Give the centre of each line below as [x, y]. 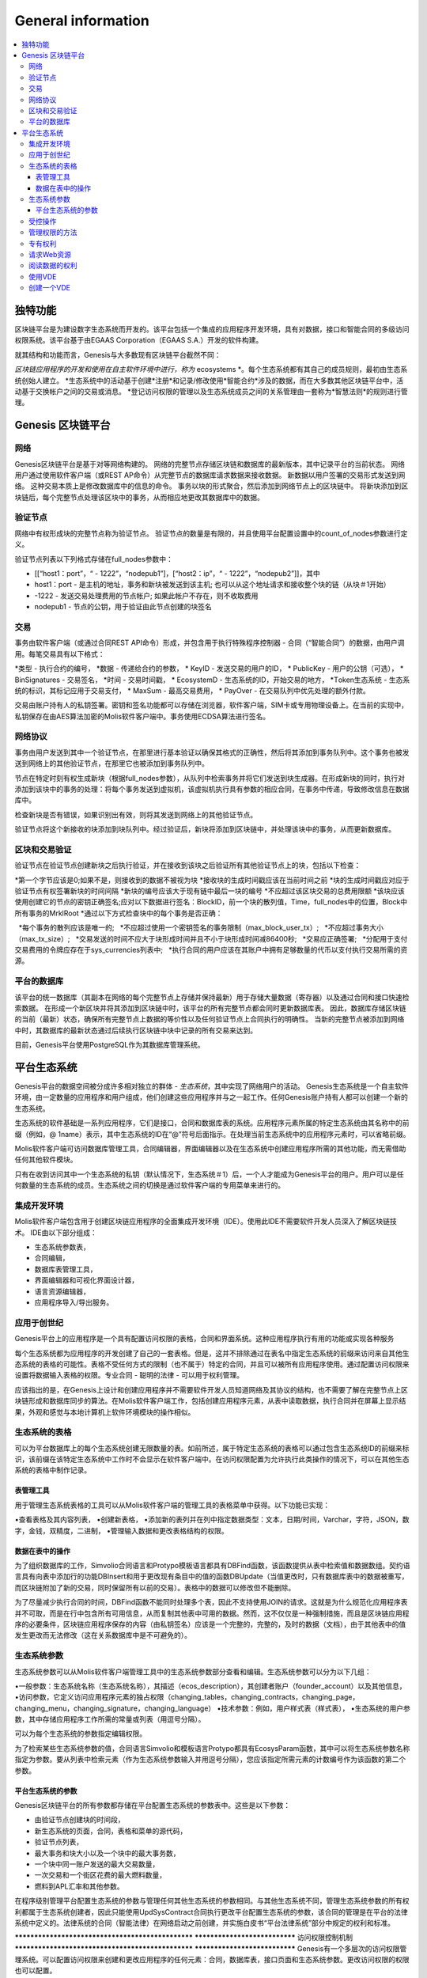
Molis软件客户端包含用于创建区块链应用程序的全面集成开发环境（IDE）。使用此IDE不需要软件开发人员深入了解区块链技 [206, 1222]
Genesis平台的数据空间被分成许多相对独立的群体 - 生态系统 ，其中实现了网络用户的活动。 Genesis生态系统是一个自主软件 [212, 1086]
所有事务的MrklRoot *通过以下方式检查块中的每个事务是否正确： [119, 913]
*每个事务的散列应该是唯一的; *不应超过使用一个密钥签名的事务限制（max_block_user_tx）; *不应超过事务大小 [201, 928]
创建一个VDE [50, 288]
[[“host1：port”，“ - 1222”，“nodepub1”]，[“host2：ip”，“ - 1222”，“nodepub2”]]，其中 [177, 574]
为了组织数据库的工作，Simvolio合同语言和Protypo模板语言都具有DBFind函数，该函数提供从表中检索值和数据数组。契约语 [212, 1566]
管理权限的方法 [53, 233]
